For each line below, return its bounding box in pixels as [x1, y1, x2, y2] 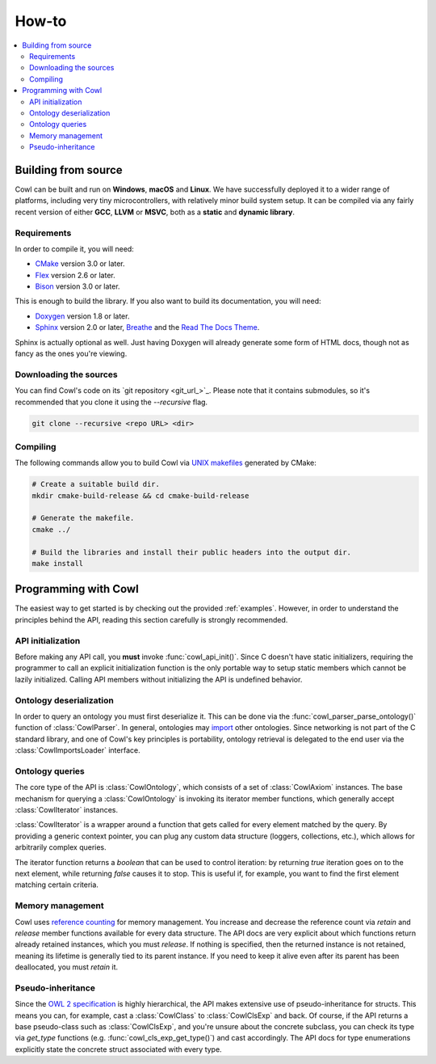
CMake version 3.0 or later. [35, 259, 125, 268]
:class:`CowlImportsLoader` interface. [15, 745, 140, 755]
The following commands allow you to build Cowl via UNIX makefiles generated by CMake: [15, 458, 317, 468]
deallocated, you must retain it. [15, 962, 119, 972]
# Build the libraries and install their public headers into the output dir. [31, 547, 351, 557]
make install [31, 559, 84, 568]
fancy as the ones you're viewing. [15, 348, 128, 359]
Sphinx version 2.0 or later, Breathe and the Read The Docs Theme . [35, 323, 260, 332]
